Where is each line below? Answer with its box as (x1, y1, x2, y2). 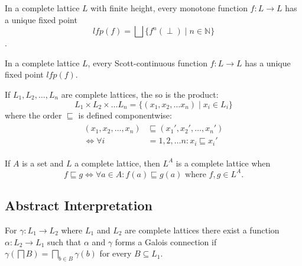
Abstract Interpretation (5, 196, 152, 214)
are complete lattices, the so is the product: (61, 88, 219, 100)
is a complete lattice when (176, 156, 271, 169)
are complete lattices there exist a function (125, 224, 280, 236)
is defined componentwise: (78, 108, 172, 121)
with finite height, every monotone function (90, 2, 248, 14)
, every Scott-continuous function (87, 56, 207, 69)
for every (99, 247, 132, 259)
